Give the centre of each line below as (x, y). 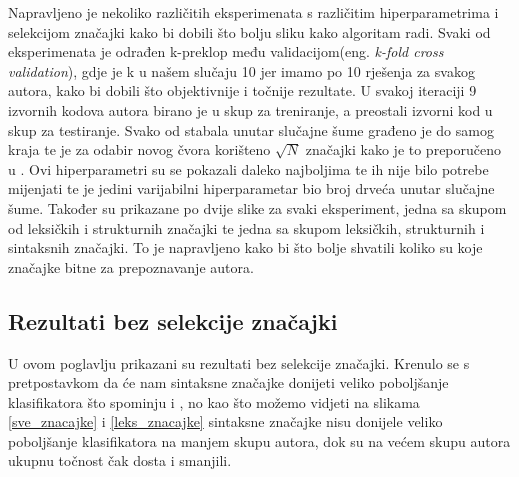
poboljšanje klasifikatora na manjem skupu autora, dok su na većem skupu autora (259, 440)
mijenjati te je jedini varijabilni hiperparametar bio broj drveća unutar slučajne (251, 188)
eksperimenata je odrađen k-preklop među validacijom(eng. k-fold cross (226, 51)
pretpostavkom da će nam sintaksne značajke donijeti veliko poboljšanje (228, 382)
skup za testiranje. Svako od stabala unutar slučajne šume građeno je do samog (251, 129)
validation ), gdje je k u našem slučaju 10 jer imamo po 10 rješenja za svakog (241, 70)
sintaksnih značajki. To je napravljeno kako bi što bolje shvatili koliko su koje (245, 247)
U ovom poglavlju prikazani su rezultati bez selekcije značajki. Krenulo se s (239, 362)
